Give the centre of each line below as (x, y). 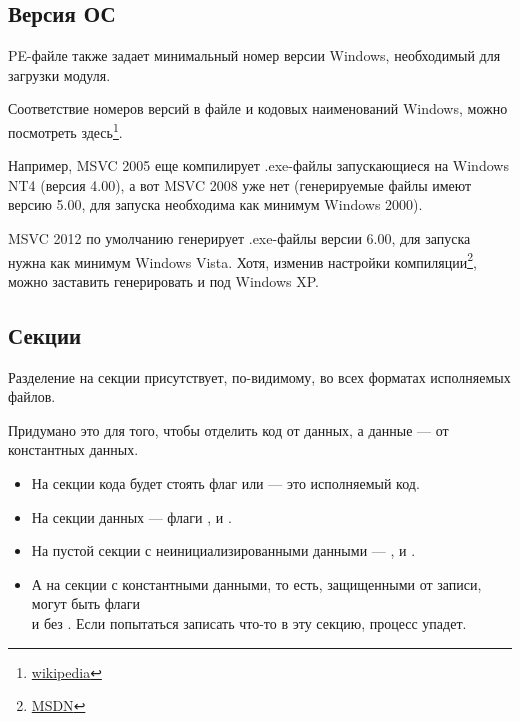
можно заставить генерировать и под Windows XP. (164, 280)
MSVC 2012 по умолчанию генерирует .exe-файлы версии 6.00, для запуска (239, 238)
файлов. (32, 396)
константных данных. (73, 449)
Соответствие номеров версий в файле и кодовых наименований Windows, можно (258, 108)
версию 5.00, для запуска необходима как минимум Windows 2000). (215, 204)
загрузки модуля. (59, 74)
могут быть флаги (86, 603)
